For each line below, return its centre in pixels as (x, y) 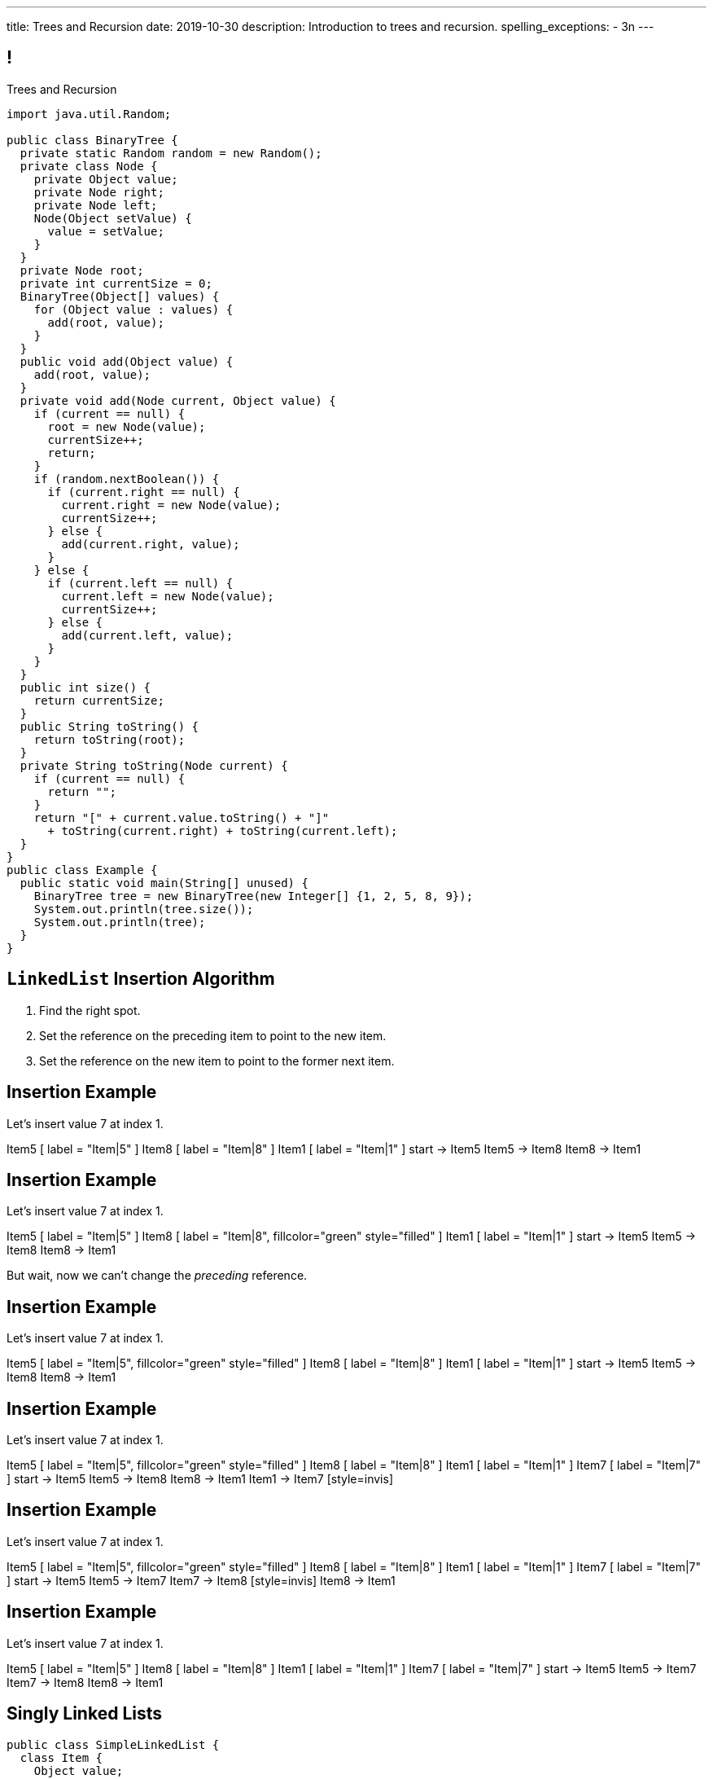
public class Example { (82, 870)
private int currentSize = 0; (116, 283)
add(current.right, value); (151, 544)
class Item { (61, 1757)
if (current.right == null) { (144, 492)
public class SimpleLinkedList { (113, 1744)
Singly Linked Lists (84, 1714)
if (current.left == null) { (140, 583)
